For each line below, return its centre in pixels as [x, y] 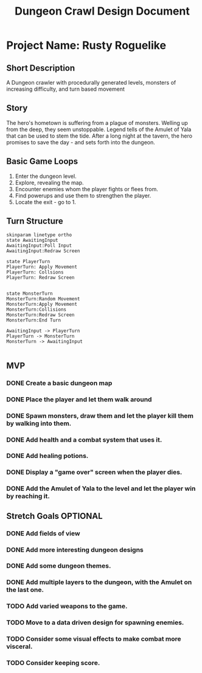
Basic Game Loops [42, 162]
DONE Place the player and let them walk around [79, 399]
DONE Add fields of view [43, 533]
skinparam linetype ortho [39, 235]
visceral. [19, 647]
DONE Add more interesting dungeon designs [75, 549]
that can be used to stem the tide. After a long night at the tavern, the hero [99, 136]
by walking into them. [39, 423]
